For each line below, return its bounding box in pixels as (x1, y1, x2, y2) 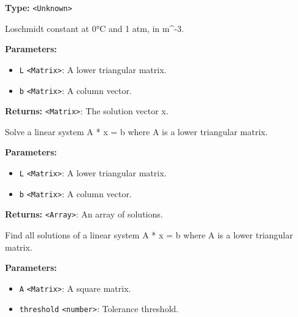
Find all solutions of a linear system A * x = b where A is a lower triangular (5, 228, 293, 241)
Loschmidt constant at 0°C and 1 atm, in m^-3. (5, 22, 184, 34)
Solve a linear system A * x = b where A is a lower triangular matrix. (5, 125, 268, 138)
